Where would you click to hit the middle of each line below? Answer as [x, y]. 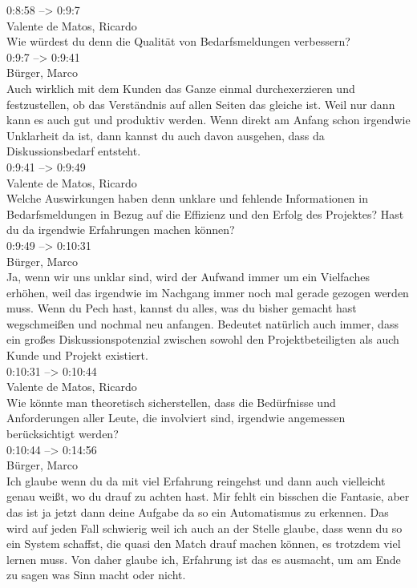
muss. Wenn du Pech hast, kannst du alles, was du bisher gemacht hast [182, 308]
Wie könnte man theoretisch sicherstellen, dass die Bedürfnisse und [171, 402]
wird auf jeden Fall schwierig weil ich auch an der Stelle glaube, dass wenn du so [204, 528]
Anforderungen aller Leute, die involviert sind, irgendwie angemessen [176, 418]
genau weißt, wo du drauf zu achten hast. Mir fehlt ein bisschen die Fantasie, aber [208, 496]
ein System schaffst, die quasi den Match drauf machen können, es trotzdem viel [204, 544]
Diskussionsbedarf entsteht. [74, 151]
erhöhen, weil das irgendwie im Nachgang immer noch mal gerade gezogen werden [208, 292]
